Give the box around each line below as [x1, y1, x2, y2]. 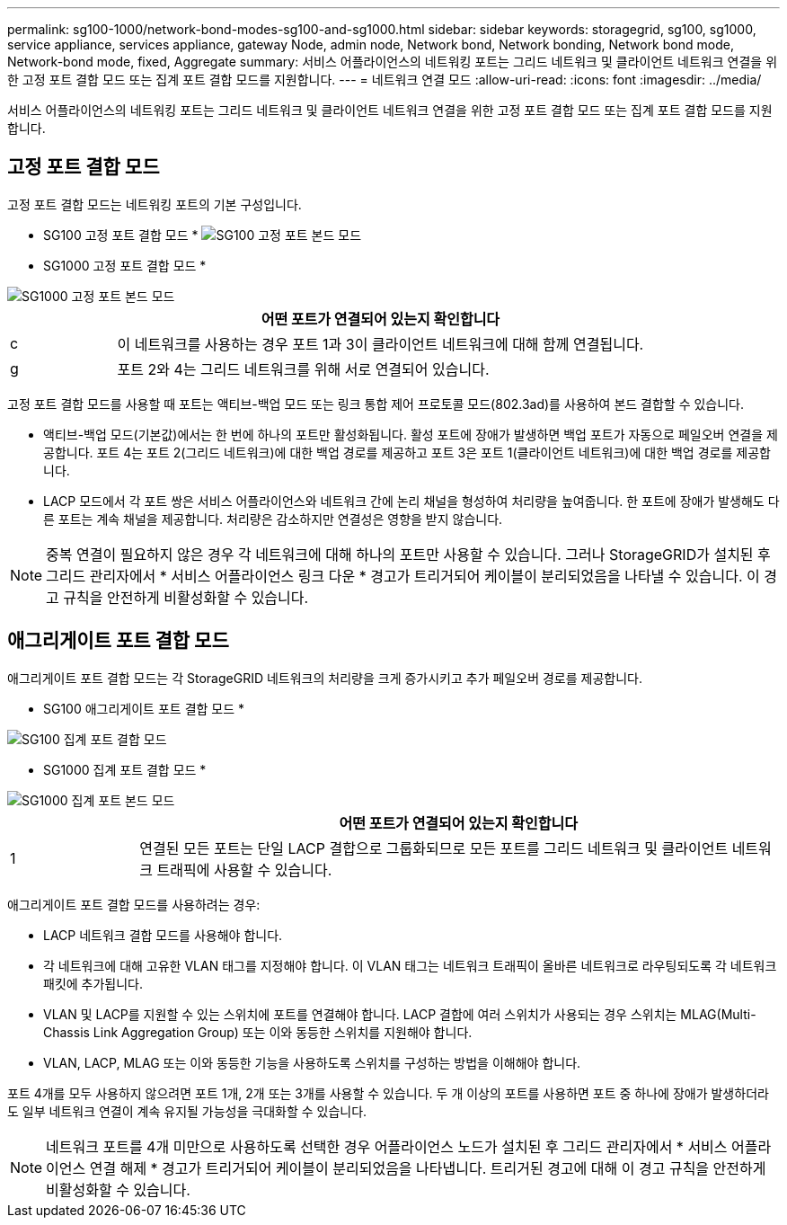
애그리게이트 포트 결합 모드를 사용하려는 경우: [7, 896, 261, 912]
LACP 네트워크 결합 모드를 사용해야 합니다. [43, 927, 283, 943]
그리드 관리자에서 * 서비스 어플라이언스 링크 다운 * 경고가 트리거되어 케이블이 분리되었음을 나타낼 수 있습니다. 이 [46, 566, 760, 585]
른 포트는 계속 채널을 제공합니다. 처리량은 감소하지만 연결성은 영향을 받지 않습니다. [43, 510, 503, 527]
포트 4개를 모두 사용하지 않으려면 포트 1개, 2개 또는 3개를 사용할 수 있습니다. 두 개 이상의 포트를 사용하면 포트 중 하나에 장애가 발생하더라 [7, 1085, 769, 1101]
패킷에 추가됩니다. [43, 975, 144, 991]
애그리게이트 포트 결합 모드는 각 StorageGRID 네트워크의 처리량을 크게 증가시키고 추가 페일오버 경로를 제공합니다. [7, 670, 642, 686]
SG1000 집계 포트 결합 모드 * [43, 761, 207, 777]
